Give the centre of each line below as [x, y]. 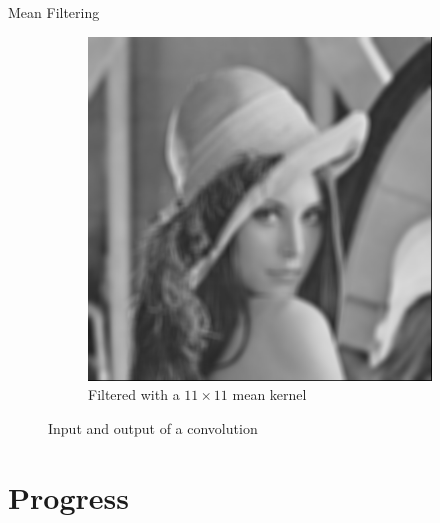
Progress [68, 496]
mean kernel [269, 394]
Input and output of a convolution [153, 427]
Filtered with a [134, 394]
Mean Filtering [54, 12]
